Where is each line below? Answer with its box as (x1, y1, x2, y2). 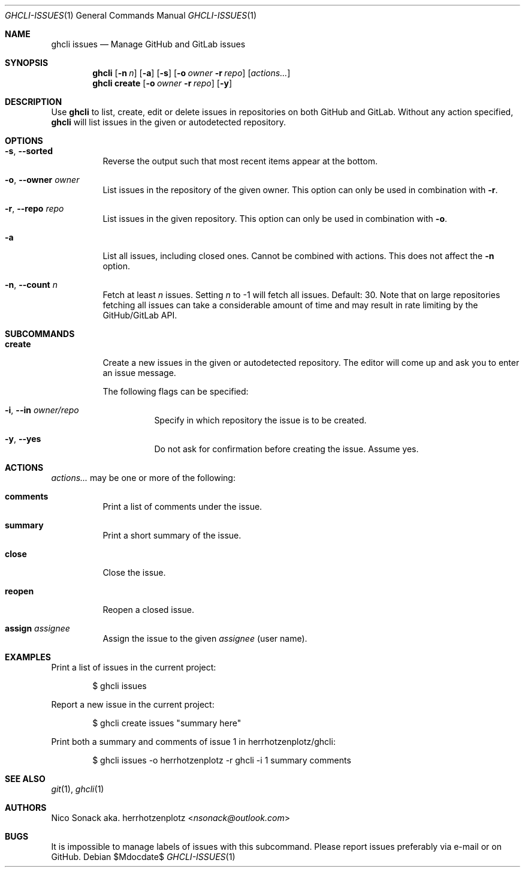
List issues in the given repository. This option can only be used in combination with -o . (102, 214, 448, 224)
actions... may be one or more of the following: (51, 473, 236, 483)
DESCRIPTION (5, 97, 62, 107)
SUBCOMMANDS (5, 329, 75, 339)
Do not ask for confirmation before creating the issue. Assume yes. (154, 444, 419, 454)
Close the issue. (102, 567, 166, 578)
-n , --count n (5, 279, 58, 290)
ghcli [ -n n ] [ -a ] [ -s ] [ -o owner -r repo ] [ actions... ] (92, 68, 291, 78)
